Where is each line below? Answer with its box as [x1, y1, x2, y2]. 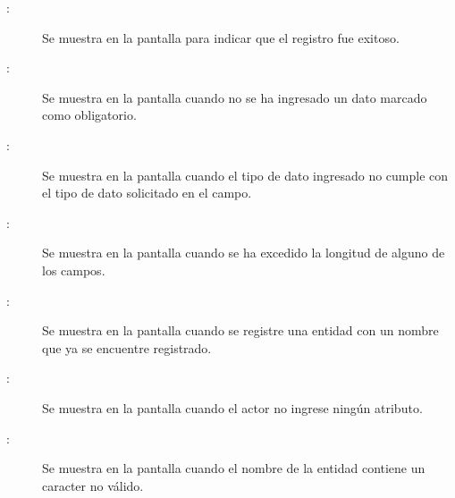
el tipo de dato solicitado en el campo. [42, 183, 252, 202]
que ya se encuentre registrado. [42, 338, 212, 357]
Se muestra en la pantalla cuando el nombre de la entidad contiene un [42, 459, 426, 477]
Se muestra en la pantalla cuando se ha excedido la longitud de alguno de [42, 243, 445, 262]
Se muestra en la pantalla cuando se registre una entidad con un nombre [42, 321, 439, 340]
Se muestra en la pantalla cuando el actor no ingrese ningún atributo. [42, 398, 423, 417]
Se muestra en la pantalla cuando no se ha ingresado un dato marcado [42, 88, 427, 106]
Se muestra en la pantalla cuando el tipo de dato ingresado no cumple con [42, 165, 449, 184]
